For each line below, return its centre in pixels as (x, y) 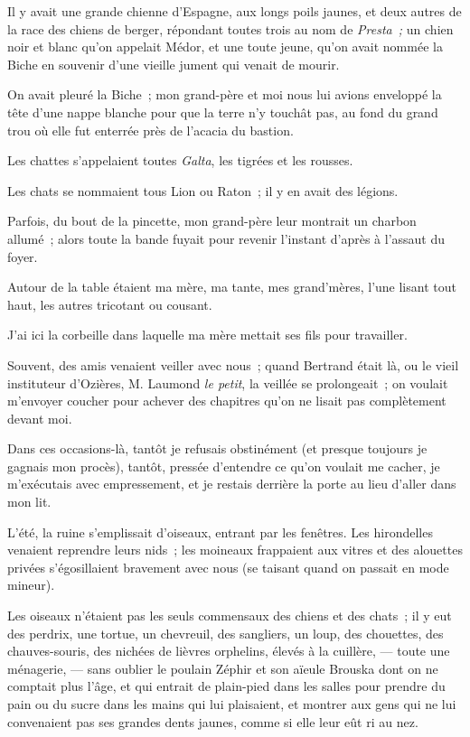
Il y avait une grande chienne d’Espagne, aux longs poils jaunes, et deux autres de (235, 11)
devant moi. (40, 418)
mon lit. (29, 502)
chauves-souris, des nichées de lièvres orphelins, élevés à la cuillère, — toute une (229, 651)
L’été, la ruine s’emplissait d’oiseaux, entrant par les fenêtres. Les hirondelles (220, 532)
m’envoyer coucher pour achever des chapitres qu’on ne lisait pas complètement (227, 401)
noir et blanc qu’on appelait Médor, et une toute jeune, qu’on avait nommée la (225, 47)
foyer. (23, 256)
